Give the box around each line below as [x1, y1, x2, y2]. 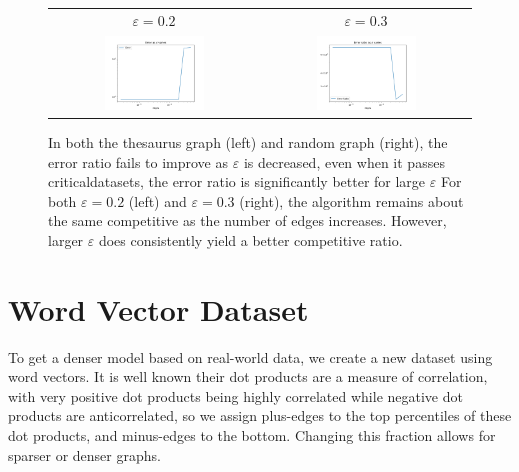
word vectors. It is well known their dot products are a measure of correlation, [8, 366, 488, 387]
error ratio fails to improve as [48, 151, 229, 172]
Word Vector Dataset [8, 288, 309, 329]
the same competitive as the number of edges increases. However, [48, 210, 447, 231]
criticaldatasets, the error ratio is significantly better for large [48, 171, 426, 192]
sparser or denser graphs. [8, 444, 161, 465]
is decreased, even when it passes [243, 151, 445, 172]
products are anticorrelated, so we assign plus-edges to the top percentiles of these [8, 405, 512, 426]
